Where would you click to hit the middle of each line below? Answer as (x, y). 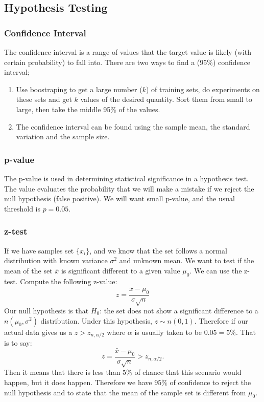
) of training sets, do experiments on (203, 89)
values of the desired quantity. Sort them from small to (166, 99)
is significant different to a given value (121, 270)
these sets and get (44, 99)
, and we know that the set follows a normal (158, 250)
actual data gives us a (38, 332)
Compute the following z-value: (69, 281)
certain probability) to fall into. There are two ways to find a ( (102, 62)
